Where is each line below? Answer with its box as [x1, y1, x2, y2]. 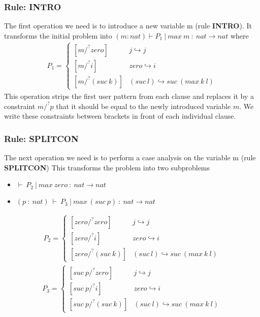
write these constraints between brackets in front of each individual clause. [4, 111, 236, 121]
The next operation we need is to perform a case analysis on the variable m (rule [4, 152, 256, 163]
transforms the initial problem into [4, 30, 112, 41]
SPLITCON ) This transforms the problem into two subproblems [4, 162, 210, 172]
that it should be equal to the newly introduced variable [56, 100, 231, 111]
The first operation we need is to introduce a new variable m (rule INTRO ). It [4, 20, 252, 31]
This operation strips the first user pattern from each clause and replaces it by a [4, 91, 254, 101]
